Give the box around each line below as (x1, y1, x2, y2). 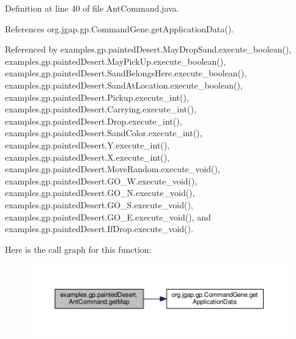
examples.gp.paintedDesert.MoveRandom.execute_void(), (5, 162, 220, 175)
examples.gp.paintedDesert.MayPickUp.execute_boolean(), (5, 54, 226, 67)
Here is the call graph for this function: (5, 242, 152, 255)
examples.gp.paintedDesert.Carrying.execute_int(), (5, 103, 196, 115)
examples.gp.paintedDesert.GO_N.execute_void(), (5, 186, 195, 199)
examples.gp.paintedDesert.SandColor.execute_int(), (5, 126, 202, 139)
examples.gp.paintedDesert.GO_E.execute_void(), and (5, 210, 211, 223)
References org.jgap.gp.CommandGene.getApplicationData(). (5, 22, 234, 35)
